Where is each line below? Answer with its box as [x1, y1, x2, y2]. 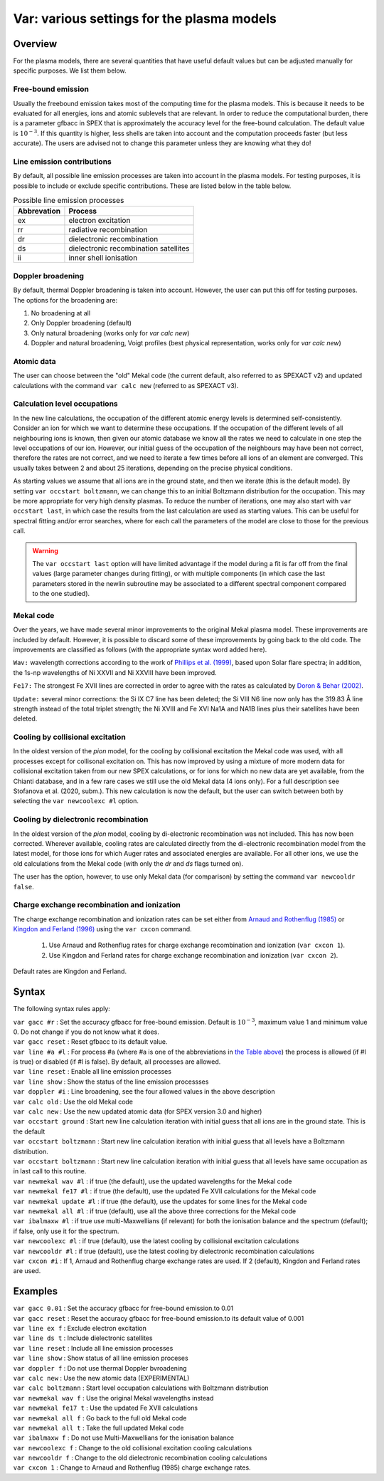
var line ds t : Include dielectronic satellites [13, 1334, 153, 1342]
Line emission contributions [13, 157, 112, 167]
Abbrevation [17, 206, 60, 216]
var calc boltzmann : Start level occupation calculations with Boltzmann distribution [13, 1383, 270, 1392]
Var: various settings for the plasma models [13, 11, 277, 26]
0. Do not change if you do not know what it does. [13, 1027, 160, 1036]
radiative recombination [68, 225, 148, 235]
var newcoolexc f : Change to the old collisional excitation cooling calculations [13, 1443, 252, 1452]
